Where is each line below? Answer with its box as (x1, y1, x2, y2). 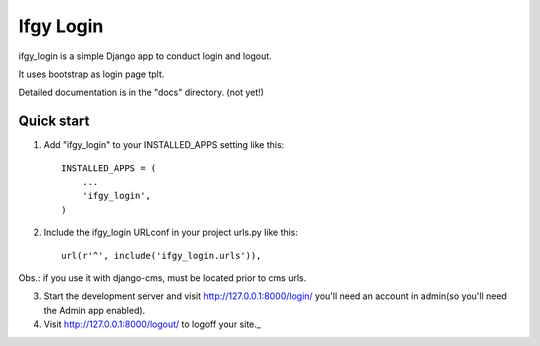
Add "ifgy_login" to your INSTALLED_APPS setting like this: (43, 139, 285, 151)
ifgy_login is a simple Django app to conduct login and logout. (18, 50, 272, 62)
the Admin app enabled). (43, 304, 146, 316)
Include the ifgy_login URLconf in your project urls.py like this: (43, 226, 299, 239)
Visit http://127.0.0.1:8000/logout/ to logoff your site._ (43, 318, 262, 330)
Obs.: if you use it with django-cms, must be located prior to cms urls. (18, 271, 307, 284)
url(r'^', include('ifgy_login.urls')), (61, 250, 262, 261)
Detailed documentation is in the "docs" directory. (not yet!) (18, 86, 265, 99)
